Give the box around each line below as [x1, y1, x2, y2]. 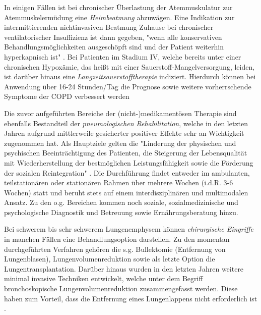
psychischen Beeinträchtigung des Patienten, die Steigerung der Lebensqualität [4, 147, 247, 158]
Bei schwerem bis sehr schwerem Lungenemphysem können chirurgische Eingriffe [4, 224, 253, 234]
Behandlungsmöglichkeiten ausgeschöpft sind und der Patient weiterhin [4, 41, 224, 52]
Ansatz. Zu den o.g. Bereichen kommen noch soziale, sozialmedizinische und [4, 197, 238, 207]
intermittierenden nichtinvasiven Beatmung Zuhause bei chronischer [4, 22, 214, 32]
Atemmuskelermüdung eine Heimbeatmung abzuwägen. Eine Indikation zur [4, 12, 235, 22]
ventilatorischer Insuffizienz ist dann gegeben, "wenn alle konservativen [4, 31, 222, 42]
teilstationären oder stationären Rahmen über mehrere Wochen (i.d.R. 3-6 [4, 177, 233, 188]
